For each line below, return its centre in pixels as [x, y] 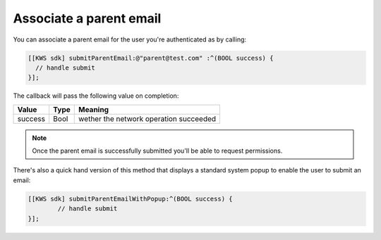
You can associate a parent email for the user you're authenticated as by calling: [130, 39]
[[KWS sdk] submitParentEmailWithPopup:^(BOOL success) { [130, 198]
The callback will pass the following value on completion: [96, 96]
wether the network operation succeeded [147, 118]
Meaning [94, 109]
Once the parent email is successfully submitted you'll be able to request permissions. [157, 151]
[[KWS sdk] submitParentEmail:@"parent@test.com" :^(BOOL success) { [151, 58]
